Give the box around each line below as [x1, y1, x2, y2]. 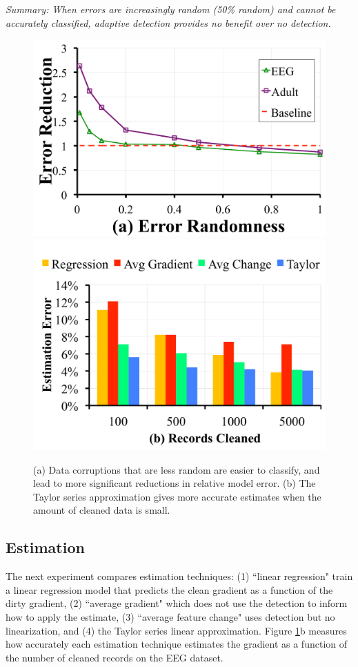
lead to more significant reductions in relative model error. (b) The [33, 476, 316, 490]
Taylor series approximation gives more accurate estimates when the [33, 489, 321, 503]
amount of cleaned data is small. [33, 503, 170, 517]
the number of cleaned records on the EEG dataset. [6, 650, 223, 664]
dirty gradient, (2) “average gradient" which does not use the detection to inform [6, 596, 348, 610]
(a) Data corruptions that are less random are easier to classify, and [33, 462, 320, 476]
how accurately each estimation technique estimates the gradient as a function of [6, 637, 348, 651]
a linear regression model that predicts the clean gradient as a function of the [6, 582, 333, 597]
